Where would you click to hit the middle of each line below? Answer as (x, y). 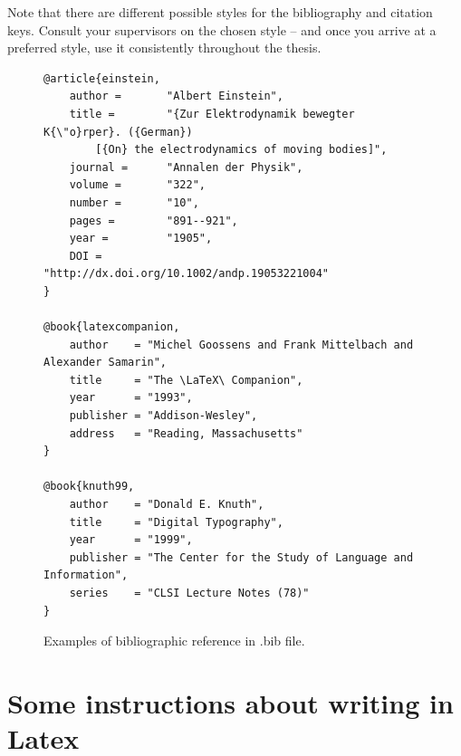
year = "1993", (131, 398)
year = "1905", (141, 239)
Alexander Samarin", (106, 363)
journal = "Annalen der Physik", (186, 167)
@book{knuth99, (89, 487)
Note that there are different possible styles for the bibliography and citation (220, 12)
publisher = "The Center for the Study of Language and (241, 557)
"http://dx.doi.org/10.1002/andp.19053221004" (186, 274)
